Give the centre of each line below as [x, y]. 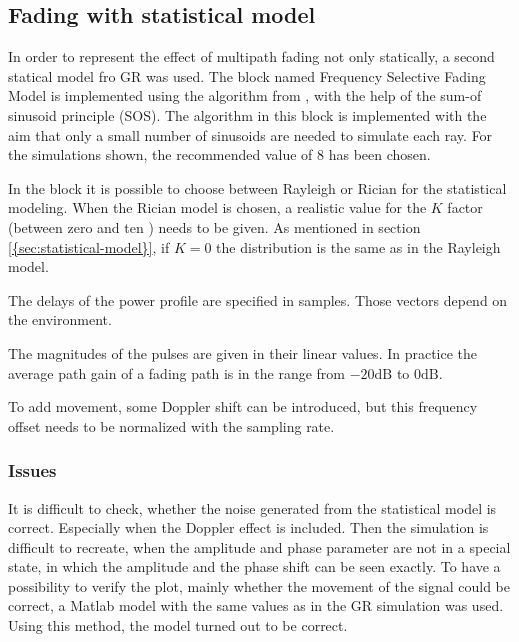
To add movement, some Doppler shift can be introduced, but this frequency [243, 406]
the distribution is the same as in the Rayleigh [358, 246]
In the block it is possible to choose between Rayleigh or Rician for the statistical [257, 187]
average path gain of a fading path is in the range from [176, 372]
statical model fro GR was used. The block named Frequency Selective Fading [247, 75]
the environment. [60, 319]
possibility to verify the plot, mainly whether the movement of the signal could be [259, 585]
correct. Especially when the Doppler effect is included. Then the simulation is [248, 527]
